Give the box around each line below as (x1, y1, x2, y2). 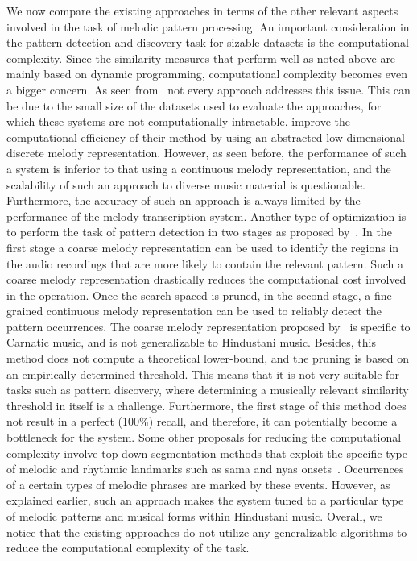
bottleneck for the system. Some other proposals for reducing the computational (6, 429, 402, 446)
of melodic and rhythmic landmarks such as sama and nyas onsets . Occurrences (6, 460, 404, 477)
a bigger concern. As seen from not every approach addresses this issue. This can (6, 81, 411, 98)
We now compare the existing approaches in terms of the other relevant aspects (6, 2, 398, 19)
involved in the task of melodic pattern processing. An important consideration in (6, 18, 410, 35)
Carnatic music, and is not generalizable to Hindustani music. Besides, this (6, 334, 376, 351)
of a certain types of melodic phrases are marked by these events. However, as (6, 476, 390, 492)
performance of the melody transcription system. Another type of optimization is (6, 207, 407, 224)
